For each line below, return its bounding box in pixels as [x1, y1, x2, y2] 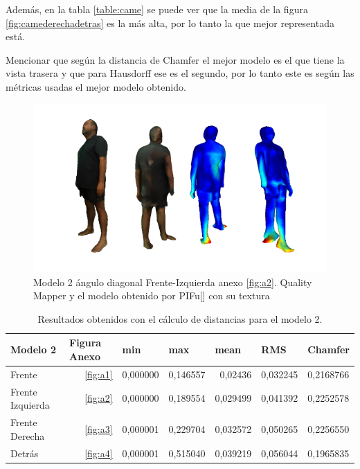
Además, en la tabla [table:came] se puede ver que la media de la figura [6, 2, 308, 16]
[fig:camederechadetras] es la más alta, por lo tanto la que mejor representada [6, 15, 334, 30]
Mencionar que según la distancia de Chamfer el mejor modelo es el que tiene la [6, 52, 345, 67]
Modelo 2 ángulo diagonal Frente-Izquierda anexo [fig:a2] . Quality [33, 274, 312, 289]
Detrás [10, 445, 39, 460]
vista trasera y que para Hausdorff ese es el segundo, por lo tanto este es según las [6, 66, 354, 80]
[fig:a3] [84, 421, 113, 436]
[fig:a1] [84, 366, 113, 381]
